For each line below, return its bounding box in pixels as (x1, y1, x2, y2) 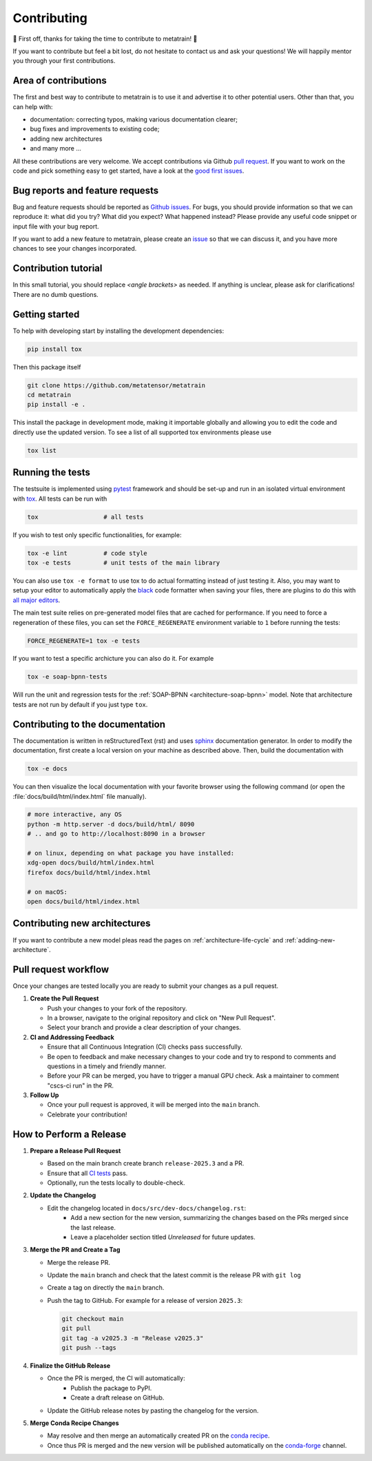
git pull (61, 1324, 92, 1333)
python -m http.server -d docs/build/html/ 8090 (27, 820, 195, 828)
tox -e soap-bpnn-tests (27, 673, 108, 681)
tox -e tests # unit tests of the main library (27, 559, 220, 566)
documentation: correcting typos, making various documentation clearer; (30, 115, 238, 124)
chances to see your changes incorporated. (12, 244, 137, 253)
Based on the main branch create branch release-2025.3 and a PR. (47, 1159, 245, 1168)
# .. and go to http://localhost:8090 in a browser (27, 830, 206, 838)
